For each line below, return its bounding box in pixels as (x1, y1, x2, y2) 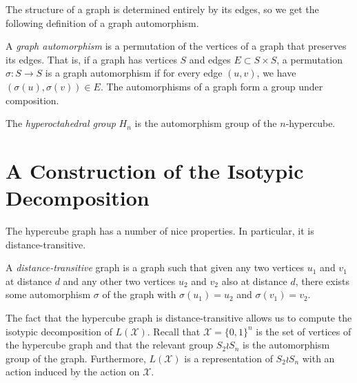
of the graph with (102, 287, 176, 302)
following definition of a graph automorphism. (6, 15, 199, 30)
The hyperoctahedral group (6, 116, 116, 130)
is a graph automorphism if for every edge (45, 66, 223, 80)
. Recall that (147, 324, 201, 338)
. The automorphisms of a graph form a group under (100, 79, 323, 93)
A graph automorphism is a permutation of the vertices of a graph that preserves (6, 39, 347, 53)
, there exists (295, 273, 350, 288)
